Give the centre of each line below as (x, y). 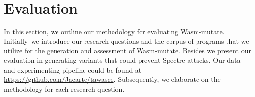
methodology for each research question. (64, 88)
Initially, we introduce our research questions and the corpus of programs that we (127, 41)
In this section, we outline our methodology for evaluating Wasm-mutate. (114, 31)
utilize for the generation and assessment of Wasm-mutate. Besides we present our (127, 50)
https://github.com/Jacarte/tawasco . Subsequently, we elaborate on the (112, 79)
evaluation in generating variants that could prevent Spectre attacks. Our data (122, 60)
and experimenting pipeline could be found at (73, 69)
